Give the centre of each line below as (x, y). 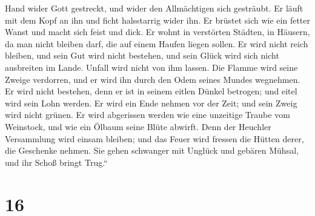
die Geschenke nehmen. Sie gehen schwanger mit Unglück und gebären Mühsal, (152, 150)
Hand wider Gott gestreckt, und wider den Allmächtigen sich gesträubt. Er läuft (154, 8)
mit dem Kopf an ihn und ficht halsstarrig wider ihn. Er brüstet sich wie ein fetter (157, 20)
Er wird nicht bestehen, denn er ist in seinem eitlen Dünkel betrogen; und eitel (151, 91)
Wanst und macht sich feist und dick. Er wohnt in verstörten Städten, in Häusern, (157, 32)
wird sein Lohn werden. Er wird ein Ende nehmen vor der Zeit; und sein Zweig (151, 103)
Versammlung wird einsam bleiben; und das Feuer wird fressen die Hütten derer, (154, 138)
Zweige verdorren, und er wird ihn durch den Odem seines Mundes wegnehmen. (153, 79)
